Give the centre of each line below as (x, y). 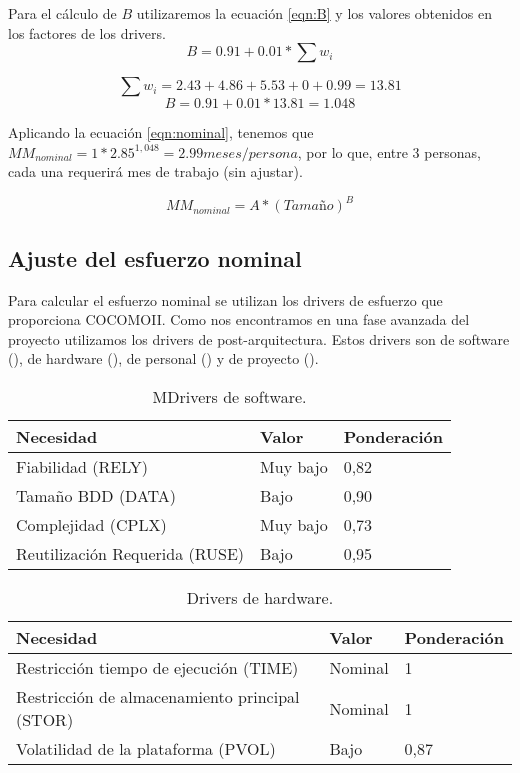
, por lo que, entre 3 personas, (389, 151)
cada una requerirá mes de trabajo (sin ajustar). (155, 171)
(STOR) (45, 720)
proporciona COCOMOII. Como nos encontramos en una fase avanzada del (239, 319)
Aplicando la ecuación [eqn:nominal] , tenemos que (161, 132)
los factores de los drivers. (87, 32)
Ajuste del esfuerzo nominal (155, 257)
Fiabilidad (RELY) (82, 467)
